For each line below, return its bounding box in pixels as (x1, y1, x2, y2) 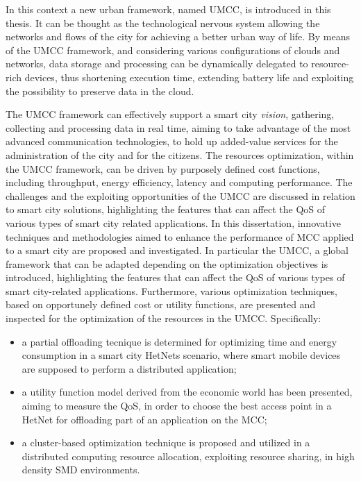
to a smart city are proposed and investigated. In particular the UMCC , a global (6, 243, 349, 258)
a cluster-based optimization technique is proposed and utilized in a (22, 435, 310, 450)
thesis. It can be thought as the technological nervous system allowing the (6, 15, 320, 30)
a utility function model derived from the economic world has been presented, (22, 385, 353, 399)
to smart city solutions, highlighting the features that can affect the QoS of (6, 202, 326, 217)
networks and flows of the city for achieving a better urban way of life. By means (6, 29, 351, 44)
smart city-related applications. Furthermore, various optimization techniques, (6, 283, 337, 298)
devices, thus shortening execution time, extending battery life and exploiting (24, 69, 354, 84)
